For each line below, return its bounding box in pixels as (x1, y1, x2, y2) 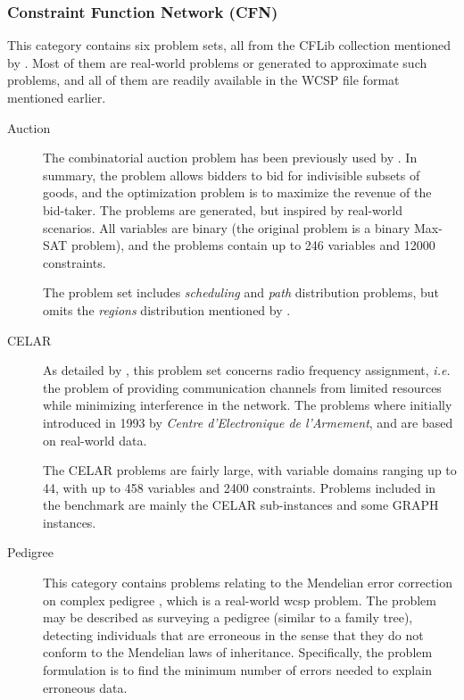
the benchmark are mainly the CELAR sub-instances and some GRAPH (43, 496, 439, 514)
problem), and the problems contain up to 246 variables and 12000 (70, 236, 435, 254)
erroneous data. (43, 678, 128, 696)
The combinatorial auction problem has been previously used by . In (43, 148, 418, 167)
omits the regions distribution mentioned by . (43, 300, 291, 319)
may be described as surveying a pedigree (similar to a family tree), (43, 608, 413, 627)
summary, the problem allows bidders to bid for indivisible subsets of (43, 165, 420, 184)
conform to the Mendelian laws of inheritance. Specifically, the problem (43, 643, 433, 662)
